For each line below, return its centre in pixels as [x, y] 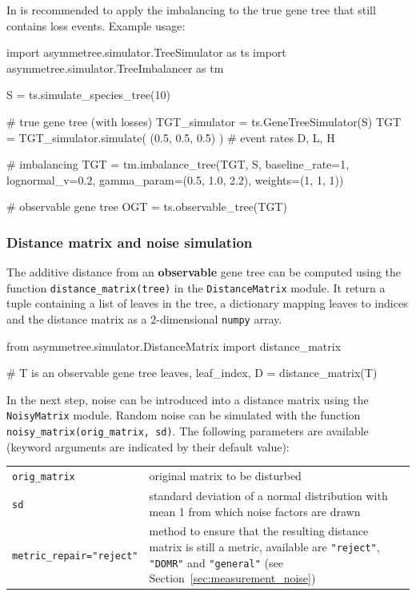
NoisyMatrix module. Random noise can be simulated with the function [184, 415]
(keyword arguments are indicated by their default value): [148, 446]
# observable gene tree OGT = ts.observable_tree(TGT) [147, 207]
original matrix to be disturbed [225, 476]
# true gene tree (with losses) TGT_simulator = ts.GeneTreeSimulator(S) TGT [204, 121]
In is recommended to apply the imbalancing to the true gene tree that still [191, 10]
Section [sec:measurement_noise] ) [232, 578]
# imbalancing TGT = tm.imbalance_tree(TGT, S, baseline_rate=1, [178, 164]
